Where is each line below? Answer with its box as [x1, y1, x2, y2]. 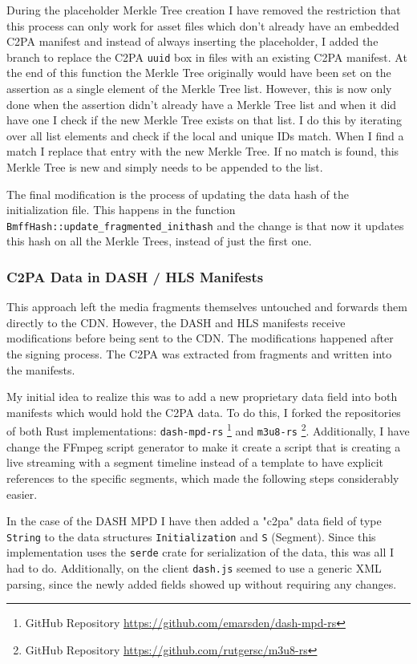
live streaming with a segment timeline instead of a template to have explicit [6, 454, 383, 471]
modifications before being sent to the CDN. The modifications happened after [6, 330, 394, 346]
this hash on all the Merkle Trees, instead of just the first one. [6, 233, 312, 249]
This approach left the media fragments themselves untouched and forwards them [6, 298, 407, 315]
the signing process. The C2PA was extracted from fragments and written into [6, 346, 392, 362]
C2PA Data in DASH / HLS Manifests [6, 266, 264, 286]
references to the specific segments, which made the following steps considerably [6, 469, 399, 486]
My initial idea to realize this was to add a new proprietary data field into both [6, 388, 398, 405]
